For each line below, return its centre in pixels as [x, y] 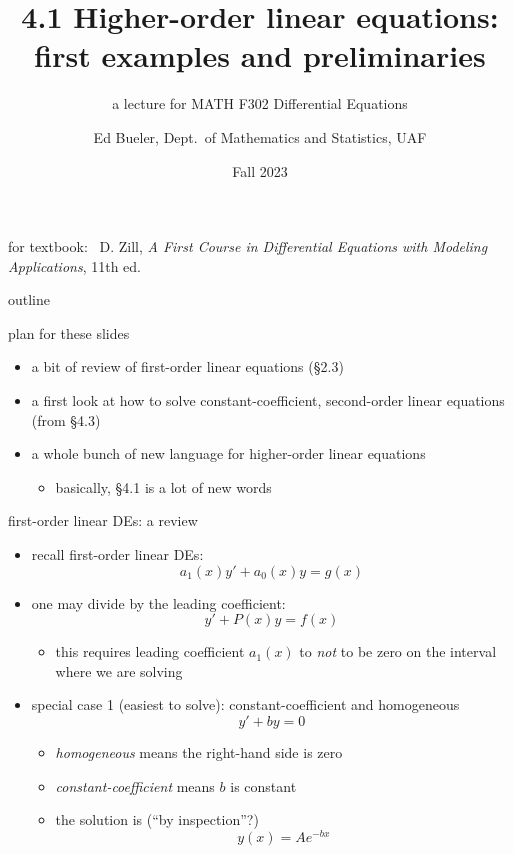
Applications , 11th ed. [74, 265]
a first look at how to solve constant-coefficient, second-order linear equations [268, 400]
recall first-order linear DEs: [117, 554]
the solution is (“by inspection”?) [157, 819]
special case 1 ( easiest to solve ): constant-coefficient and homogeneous [245, 704]
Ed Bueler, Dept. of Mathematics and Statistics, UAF [260, 136]
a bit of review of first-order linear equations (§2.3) [187, 366]
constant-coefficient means [135, 785]
